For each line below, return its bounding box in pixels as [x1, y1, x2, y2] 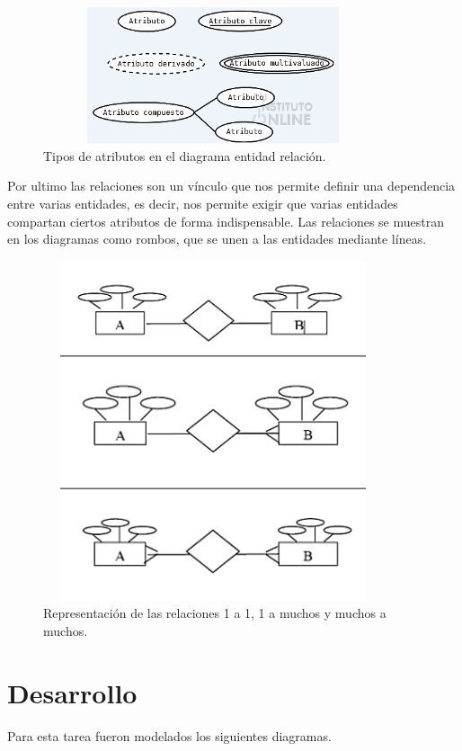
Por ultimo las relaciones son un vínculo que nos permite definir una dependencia [7, 176, 456, 195]
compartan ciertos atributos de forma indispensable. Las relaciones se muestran [7, 211, 444, 230]
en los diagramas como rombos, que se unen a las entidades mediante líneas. [7, 229, 427, 248]
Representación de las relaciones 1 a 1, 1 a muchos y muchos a [43, 603, 386, 622]
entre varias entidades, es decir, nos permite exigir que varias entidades [7, 193, 398, 212]
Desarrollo [7, 674, 138, 711]
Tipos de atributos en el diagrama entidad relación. [43, 146, 326, 165]
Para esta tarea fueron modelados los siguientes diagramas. [7, 726, 332, 745]
